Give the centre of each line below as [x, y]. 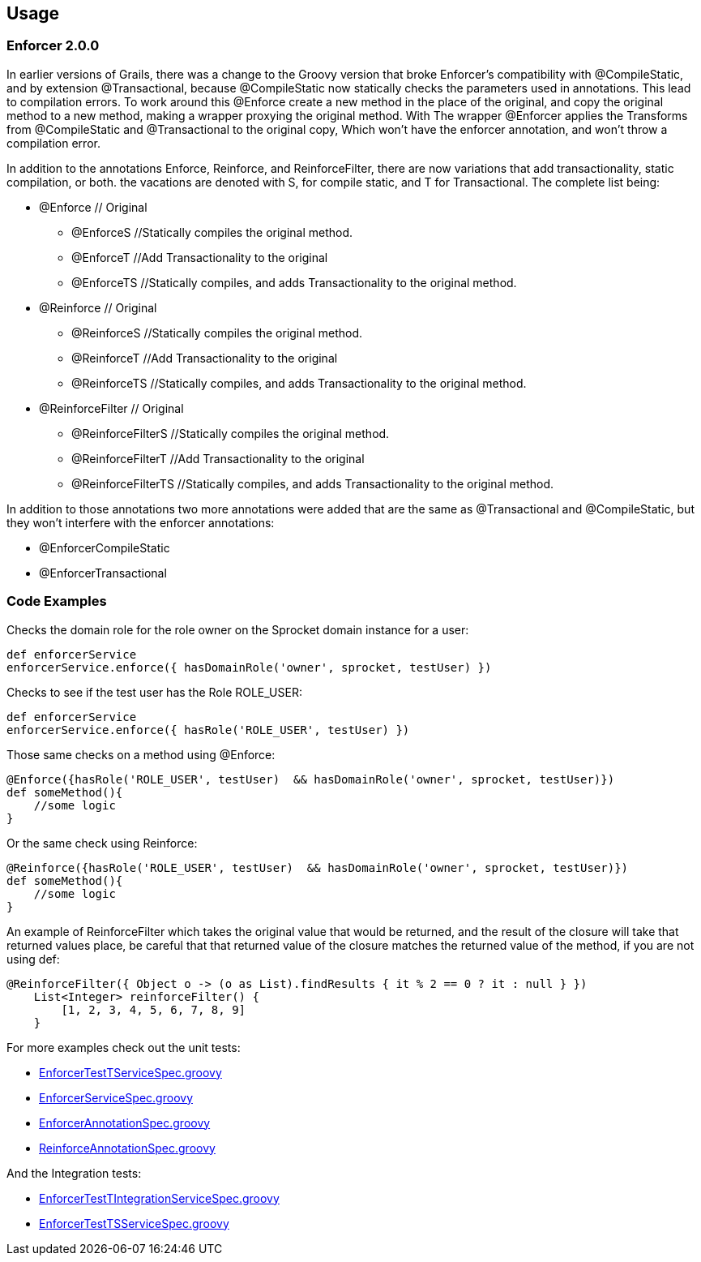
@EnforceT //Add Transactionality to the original [200, 257]
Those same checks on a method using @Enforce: [141, 754]
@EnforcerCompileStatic [105, 547]
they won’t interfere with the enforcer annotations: [141, 522]
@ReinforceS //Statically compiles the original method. [217, 333]
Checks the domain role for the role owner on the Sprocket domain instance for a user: [238, 629]
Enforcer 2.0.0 [53, 46]
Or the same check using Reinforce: [102, 843]
